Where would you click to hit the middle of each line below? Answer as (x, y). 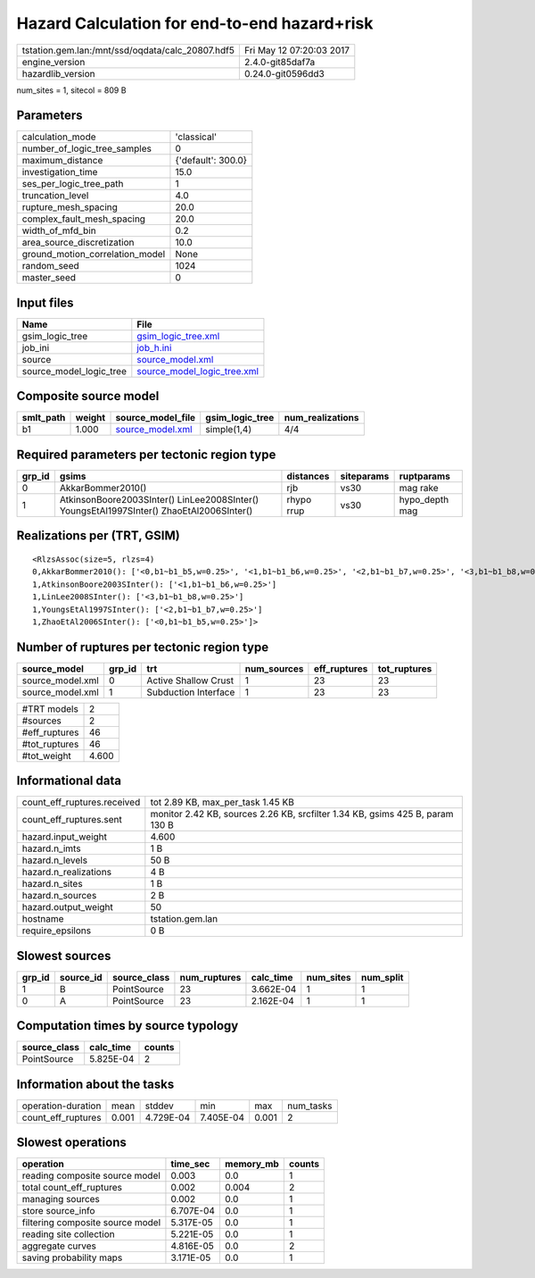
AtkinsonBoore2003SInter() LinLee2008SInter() (159, 500)
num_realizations (321, 418)
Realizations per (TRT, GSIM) (98, 536)
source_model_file (156, 418)
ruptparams (424, 476)
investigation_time (60, 172)
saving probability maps (72, 1257)
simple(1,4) (229, 430)
